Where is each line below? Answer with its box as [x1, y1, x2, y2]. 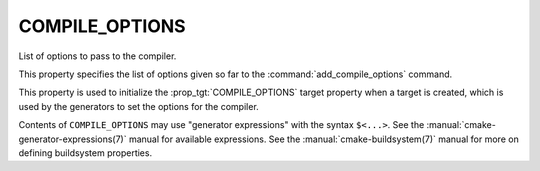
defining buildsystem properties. [18, 146, 153, 159]
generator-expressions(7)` [18, 133, 127, 145]
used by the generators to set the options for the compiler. [18, 100, 259, 112]
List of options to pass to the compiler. [18, 50, 177, 62]
